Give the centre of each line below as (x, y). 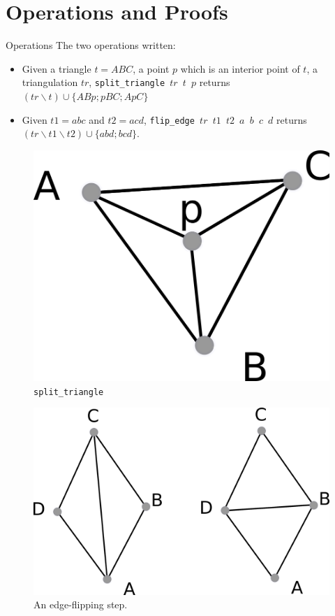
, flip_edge (169, 119)
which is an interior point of (240, 68)
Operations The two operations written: (91, 45)
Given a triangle (57, 68)
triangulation (50, 82)
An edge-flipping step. (81, 604)
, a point (151, 68)
